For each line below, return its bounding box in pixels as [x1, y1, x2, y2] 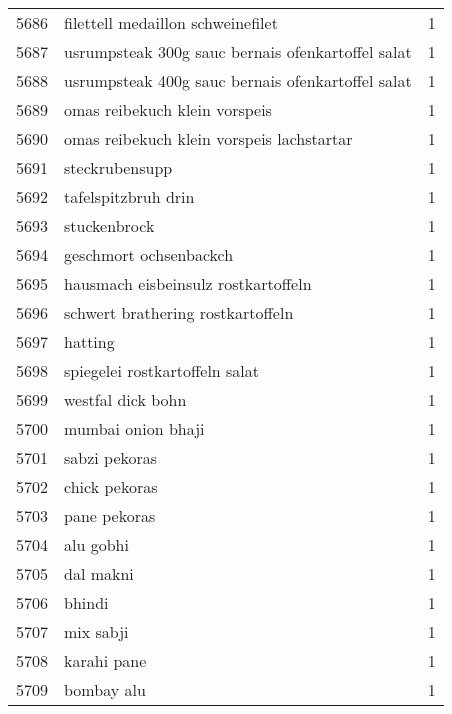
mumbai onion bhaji [64, 417, 205, 440]
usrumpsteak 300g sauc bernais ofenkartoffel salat [64, 40, 412, 63]
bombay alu [64, 678, 146, 701]
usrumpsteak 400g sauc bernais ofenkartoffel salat [64, 69, 412, 92]
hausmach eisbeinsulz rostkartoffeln [64, 272, 312, 295]
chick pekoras [64, 475, 158, 498]
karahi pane [64, 649, 147, 672]
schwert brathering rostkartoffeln [64, 301, 294, 324]
